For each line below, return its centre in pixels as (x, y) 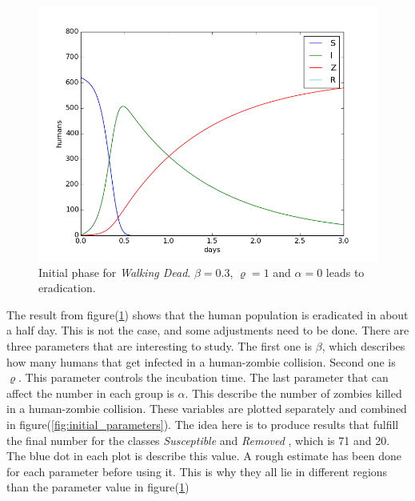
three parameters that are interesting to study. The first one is (160, 345)
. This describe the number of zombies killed (293, 393)
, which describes (363, 345)
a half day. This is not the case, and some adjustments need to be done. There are (208, 330)
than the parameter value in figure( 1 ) (98, 487)
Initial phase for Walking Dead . (115, 272)
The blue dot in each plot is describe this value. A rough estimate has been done (204, 456)
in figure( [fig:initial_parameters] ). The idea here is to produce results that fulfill (203, 424)
